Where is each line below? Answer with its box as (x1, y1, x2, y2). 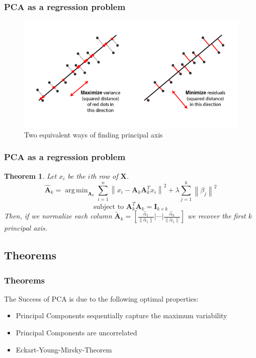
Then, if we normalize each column (4, 210, 112, 221)
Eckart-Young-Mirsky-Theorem (16, 344, 112, 354)
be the (67, 170, 86, 181)
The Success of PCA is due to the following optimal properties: (4, 293, 199, 304)
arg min (65, 187, 88, 194)
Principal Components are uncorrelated (16, 327, 137, 338)
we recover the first (187, 210, 246, 221)
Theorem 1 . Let (4, 170, 57, 181)
